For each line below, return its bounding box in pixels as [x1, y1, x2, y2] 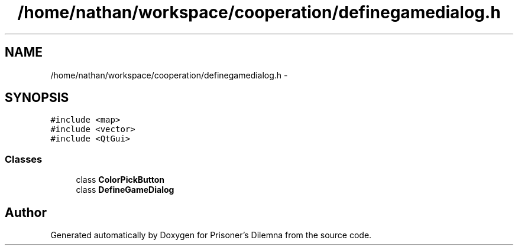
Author [5, 205, 47, 220]
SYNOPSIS [5, 90, 69, 106]
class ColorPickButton [76, 175, 165, 185]
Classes [5, 153, 43, 165]
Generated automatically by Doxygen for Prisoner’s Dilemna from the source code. [50, 230, 372, 241]
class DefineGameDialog [76, 185, 174, 195]
